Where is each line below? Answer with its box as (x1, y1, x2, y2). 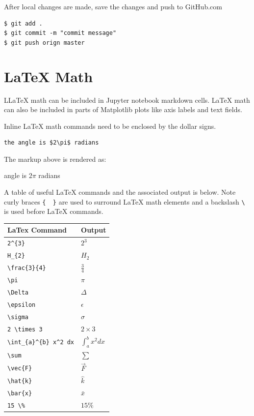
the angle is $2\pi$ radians (4, 139, 99, 147)
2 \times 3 (7, 326, 43, 333)
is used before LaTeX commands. (4, 206, 103, 216)
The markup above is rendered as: (4, 153, 106, 164)
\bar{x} (7, 390, 32, 397)
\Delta (7, 289, 28, 297)
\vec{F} (7, 365, 32, 372)
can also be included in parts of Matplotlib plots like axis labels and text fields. (4, 104, 242, 115)
